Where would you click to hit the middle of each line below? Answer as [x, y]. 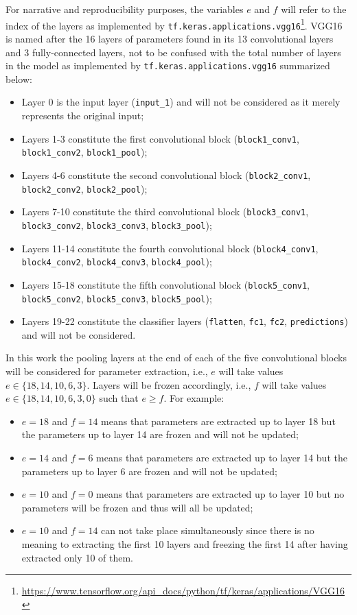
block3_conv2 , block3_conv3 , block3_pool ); [117, 225]
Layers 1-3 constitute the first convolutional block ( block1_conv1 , [160, 138]
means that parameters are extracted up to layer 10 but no [220, 494]
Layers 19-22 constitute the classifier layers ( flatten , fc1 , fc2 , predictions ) [185, 321]
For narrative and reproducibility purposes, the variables [125, 9]
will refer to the [314, 9]
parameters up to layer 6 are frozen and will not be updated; [149, 471]
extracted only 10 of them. [78, 557]
